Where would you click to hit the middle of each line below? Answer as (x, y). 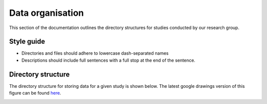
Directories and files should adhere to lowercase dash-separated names (95, 53)
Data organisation (46, 13)
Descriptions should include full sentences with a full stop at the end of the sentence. (108, 60)
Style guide (27, 42)
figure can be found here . (35, 93)
